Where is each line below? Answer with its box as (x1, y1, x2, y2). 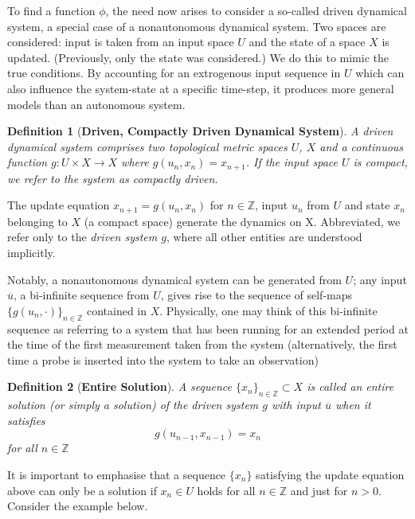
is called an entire (307, 378, 394, 395)
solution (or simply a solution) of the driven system (7, 396, 259, 413)
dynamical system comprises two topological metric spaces (7, 138, 288, 154)
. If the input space (245, 154, 338, 170)
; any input (353, 271, 407, 287)
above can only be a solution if (7, 482, 157, 498)
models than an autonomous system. (7, 96, 186, 112)
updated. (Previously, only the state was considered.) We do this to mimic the (7, 49, 389, 65)
